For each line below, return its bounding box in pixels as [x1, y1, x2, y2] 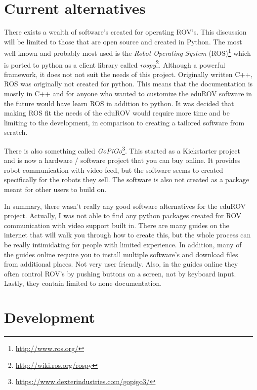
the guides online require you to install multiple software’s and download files [4, 249, 238, 259]
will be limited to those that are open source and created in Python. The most [4, 36, 242, 46]
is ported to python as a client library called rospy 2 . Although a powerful [4, 58, 225, 70]
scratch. [4, 127, 28, 137]
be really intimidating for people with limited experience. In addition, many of [4, 239, 242, 249]
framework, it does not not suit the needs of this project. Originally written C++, [4, 69, 253, 79]
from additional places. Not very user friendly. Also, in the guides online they [4, 259, 238, 269]
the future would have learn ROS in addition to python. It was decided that [4, 98, 234, 108]
